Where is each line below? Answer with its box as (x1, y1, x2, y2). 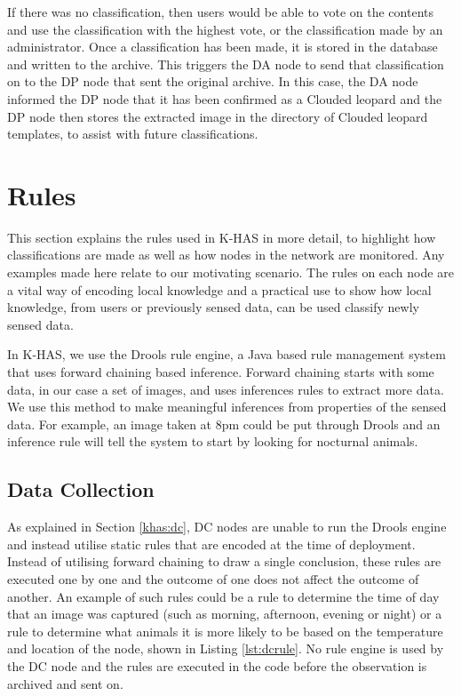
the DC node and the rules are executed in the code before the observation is (7, 656, 427, 675)
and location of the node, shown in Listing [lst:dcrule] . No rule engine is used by (7, 639, 444, 658)
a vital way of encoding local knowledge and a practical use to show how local (7, 280, 432, 299)
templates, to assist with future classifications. (7, 124, 258, 143)
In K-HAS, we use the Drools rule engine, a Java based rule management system (7, 345, 446, 364)
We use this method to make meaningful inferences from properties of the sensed (7, 397, 447, 416)
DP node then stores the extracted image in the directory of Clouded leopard (7, 107, 428, 125)
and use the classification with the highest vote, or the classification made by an (7, 20, 443, 38)
